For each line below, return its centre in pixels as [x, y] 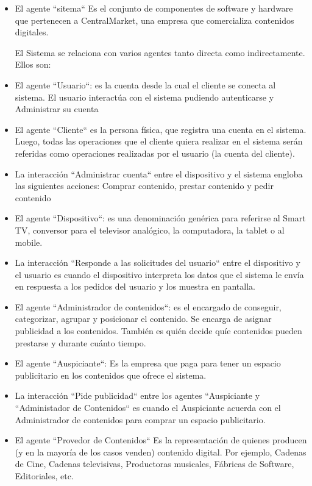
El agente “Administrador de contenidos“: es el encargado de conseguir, [148, 306]
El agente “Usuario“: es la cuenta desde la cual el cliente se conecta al [145, 84]
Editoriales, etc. [44, 476]
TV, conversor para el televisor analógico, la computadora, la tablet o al [150, 230]
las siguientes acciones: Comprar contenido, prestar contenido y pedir [144, 186]
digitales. [32, 32]
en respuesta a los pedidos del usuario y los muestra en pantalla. [135, 286]
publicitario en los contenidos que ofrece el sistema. [111, 375]
